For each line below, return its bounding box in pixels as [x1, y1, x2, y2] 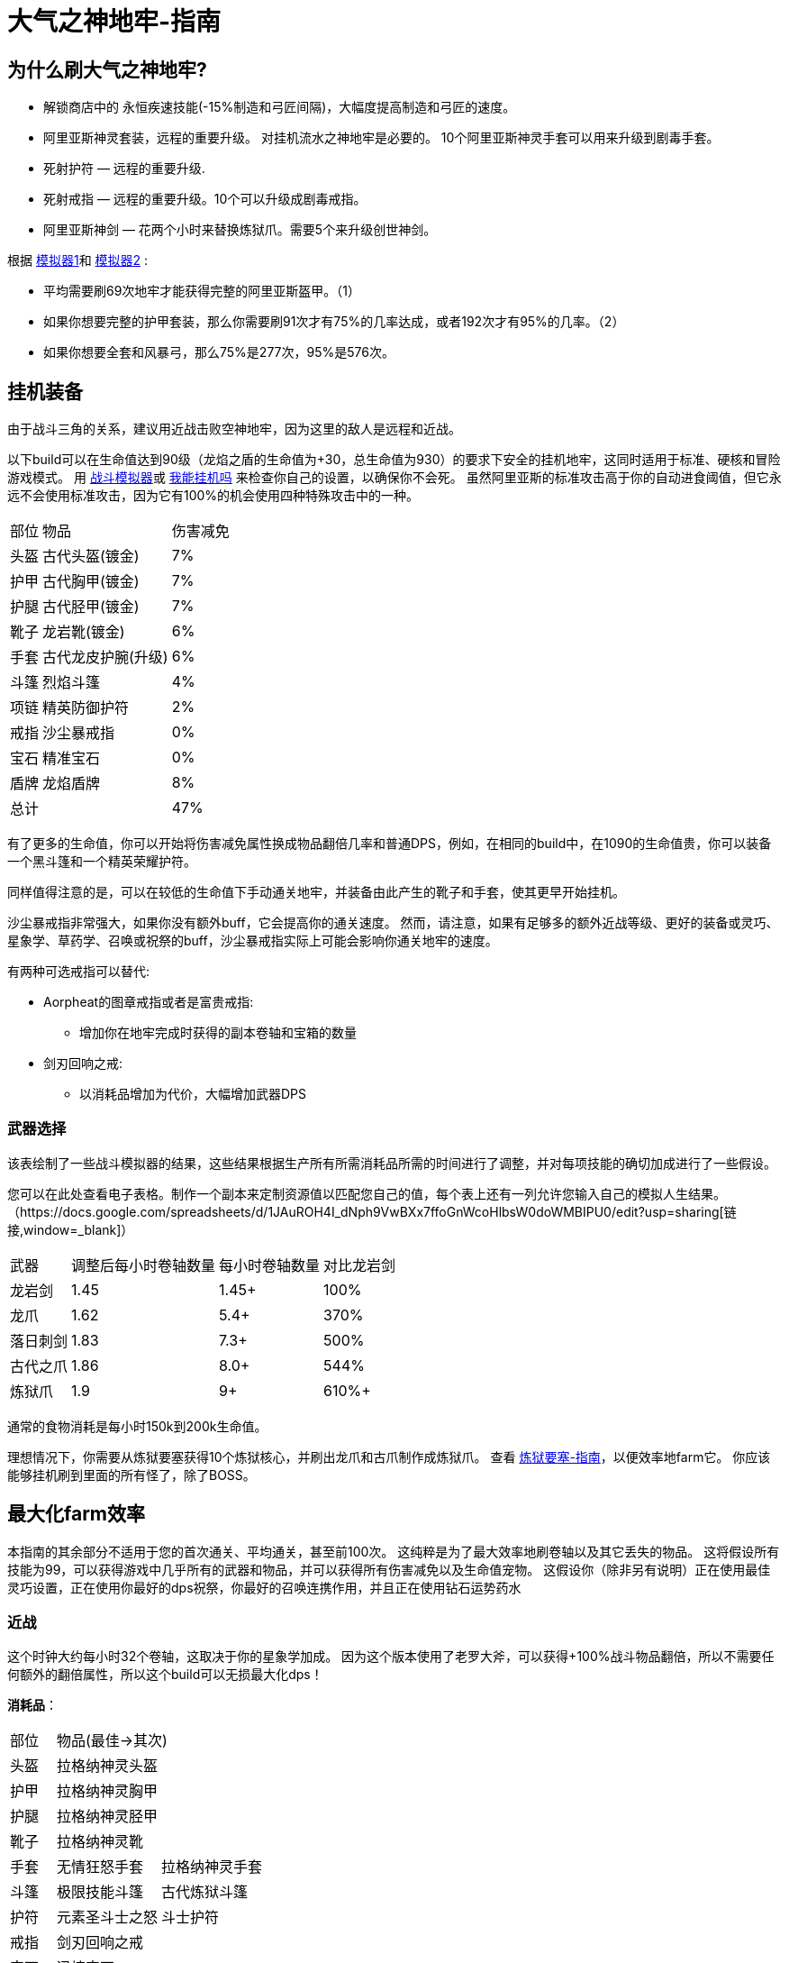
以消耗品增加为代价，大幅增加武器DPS [79, 1086, 307, 1102]
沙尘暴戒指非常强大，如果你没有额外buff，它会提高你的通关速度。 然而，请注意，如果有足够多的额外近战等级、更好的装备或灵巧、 [7, 915, 779, 931]
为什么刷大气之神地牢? [7, 58, 207, 81]
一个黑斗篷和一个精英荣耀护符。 [7, 854, 196, 870]
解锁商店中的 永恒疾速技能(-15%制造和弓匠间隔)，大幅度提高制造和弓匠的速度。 [43, 99, 516, 115]
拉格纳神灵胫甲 [57, 1807, 159, 1826]
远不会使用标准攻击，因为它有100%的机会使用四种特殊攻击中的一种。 [7, 488, 420, 504]
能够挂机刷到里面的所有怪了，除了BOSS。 [7, 1466, 256, 1483]
